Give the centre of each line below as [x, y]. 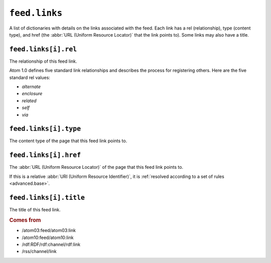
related [29, 101]
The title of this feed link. [35, 210]
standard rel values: [30, 77]
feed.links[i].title [47, 197]
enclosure [32, 94]
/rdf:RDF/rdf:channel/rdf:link [51, 244]
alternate [31, 87]
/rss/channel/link [39, 251]
